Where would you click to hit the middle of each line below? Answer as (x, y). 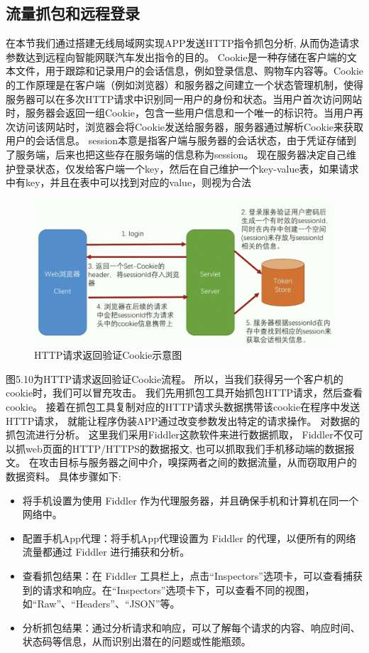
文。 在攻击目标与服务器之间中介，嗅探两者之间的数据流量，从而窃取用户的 (181, 462)
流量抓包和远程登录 (73, 13)
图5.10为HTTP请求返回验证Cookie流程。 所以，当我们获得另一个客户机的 (175, 378)
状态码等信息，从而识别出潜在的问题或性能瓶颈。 (137, 641)
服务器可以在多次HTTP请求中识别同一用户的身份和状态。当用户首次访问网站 (184, 98)
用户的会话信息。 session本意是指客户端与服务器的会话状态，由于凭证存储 (176, 140)
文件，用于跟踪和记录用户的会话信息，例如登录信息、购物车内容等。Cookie (189, 71)
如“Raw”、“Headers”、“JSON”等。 (101, 604)
